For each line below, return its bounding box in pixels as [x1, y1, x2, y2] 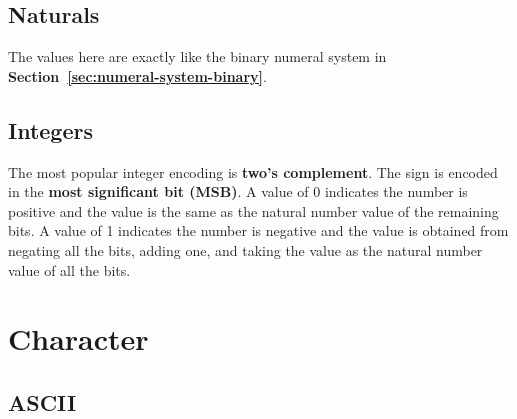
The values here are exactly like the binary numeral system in [8, 46, 387, 67]
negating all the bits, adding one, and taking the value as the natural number [8, 239, 483, 260]
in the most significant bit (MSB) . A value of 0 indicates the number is [8, 181, 468, 202]
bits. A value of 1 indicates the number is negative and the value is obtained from [8, 220, 509, 241]
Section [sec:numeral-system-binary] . [8, 65, 267, 86]
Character [8, 318, 149, 359]
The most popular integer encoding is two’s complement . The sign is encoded [8, 161, 498, 182]
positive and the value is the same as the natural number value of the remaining [8, 200, 499, 221]
